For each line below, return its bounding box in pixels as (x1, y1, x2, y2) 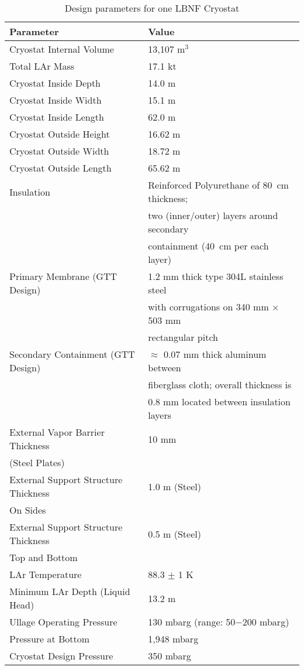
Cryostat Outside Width (9, 144, 109, 158)
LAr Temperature (9, 568, 82, 581)
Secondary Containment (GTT (9, 347, 135, 361)
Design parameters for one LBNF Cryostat (64, 1, 240, 15)
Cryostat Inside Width (9, 93, 102, 107)
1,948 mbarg (148, 632, 199, 645)
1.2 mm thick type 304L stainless (148, 269, 284, 283)
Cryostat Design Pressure (9, 649, 113, 662)
